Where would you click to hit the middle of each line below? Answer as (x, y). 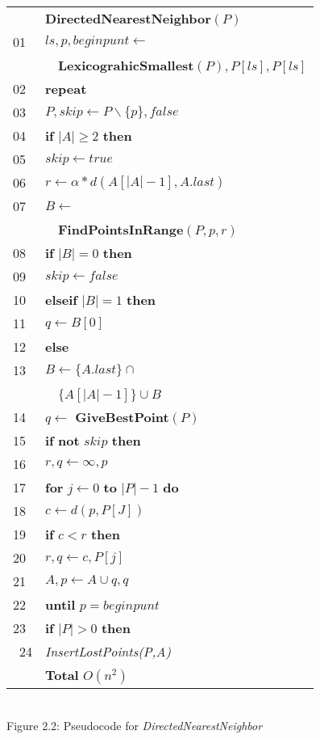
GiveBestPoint (122, 417)
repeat (66, 89)
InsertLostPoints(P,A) (108, 651)
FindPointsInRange (121, 229)
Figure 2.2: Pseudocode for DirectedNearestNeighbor (135, 725)
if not (62, 440)
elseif (61, 300)
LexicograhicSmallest (126, 65)
